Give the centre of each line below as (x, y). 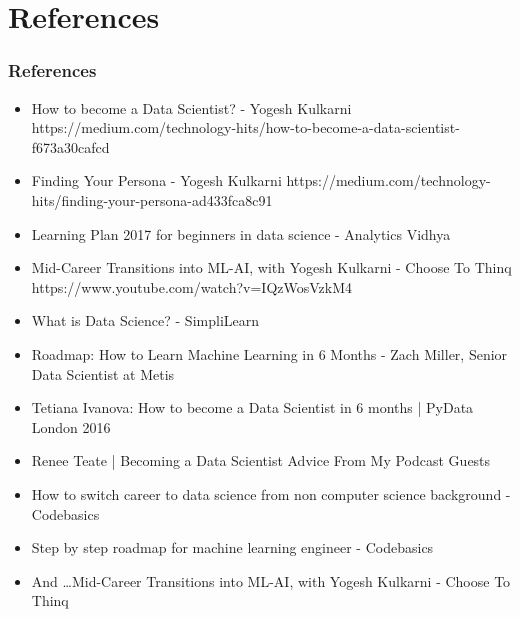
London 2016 (71, 426)
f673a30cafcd (70, 146)
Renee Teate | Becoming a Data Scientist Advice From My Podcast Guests (261, 460)
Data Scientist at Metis (103, 373)
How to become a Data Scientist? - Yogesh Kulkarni (191, 107)
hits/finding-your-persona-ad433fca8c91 (152, 199)
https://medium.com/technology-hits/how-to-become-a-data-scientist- (245, 127)
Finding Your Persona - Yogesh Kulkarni (156, 180)
